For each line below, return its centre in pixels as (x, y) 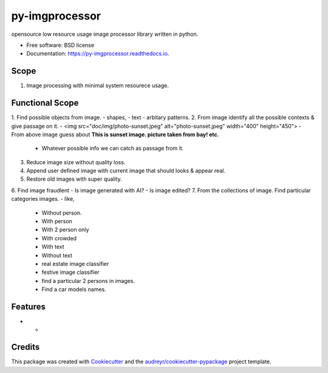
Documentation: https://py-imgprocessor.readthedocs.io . (98, 54)
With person (57, 221)
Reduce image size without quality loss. (76, 162)
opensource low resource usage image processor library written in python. (105, 34)
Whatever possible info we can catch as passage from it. (113, 148)
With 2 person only (65, 230)
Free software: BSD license (60, 45)
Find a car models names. (74, 290)
